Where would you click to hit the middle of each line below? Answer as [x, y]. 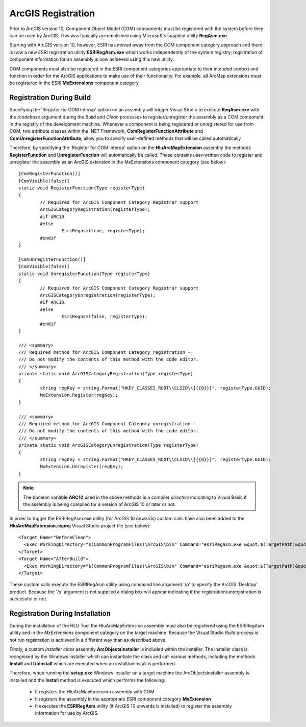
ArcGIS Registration [52, 13]
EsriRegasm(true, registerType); [103, 231]
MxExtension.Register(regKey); [79, 395]
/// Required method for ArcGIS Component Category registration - [105, 353]
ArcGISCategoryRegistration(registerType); [95, 210]
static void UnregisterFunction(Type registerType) [84, 274]
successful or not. [29, 599]
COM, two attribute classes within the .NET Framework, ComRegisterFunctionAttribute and [106, 131]
